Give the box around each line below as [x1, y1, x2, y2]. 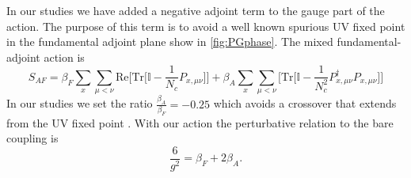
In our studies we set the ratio [6, 95, 153, 112]
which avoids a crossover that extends [213, 95, 397, 112]
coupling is [6, 130, 59, 146]
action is [44, 48, 85, 65]
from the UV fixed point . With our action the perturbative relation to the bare [6, 114, 394, 131]
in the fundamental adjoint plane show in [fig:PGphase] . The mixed [6, 33, 333, 50]
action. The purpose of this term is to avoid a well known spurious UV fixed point [6, 17, 405, 34]
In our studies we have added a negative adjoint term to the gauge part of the [6, 2, 385, 18]
